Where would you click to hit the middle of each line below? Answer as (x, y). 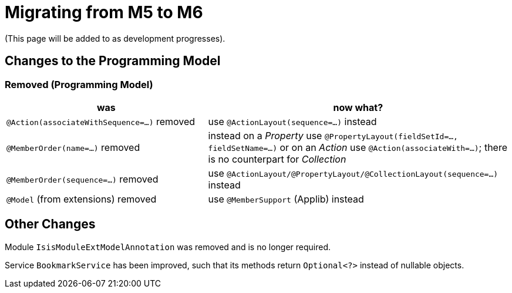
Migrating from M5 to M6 (104, 12)
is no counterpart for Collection (277, 159)
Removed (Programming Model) (79, 84)
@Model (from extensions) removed (82, 199)
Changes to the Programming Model (113, 61)
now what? (358, 107)
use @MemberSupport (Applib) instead (286, 199)
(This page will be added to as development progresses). (115, 38)
